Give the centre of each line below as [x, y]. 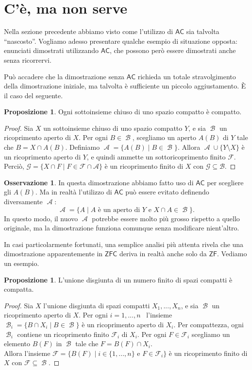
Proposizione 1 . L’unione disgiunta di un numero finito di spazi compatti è [118, 279]
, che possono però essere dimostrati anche [173, 50]
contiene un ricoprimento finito [63, 334]
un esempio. [22, 263]
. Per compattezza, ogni [209, 324]
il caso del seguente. [34, 95]
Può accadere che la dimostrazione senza [64, 76]
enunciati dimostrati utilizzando [51, 50]
